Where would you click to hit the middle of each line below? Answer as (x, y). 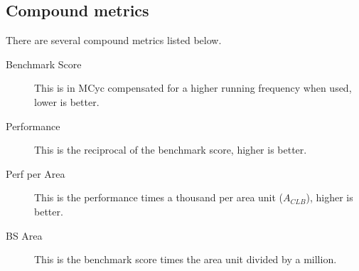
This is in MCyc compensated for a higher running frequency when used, (193, 88)
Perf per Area (36, 173)
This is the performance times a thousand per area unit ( (159, 197)
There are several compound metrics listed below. (114, 40)
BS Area (24, 235)
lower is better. (67, 101)
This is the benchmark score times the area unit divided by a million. (186, 259)
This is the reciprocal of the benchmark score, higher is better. (171, 150)
